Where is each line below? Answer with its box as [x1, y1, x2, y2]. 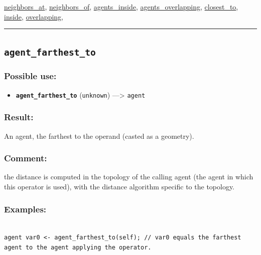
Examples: [4, 202, 47, 215]
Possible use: [4, 70, 57, 82]
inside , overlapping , [4, 11, 64, 22]
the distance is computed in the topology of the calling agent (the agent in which [4, 171, 253, 182]
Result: [4, 111, 34, 123]
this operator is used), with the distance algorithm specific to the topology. [4, 181, 235, 192]
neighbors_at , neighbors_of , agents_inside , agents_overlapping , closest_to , [4, 2, 238, 12]
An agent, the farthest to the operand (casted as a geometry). [4, 130, 194, 141]
